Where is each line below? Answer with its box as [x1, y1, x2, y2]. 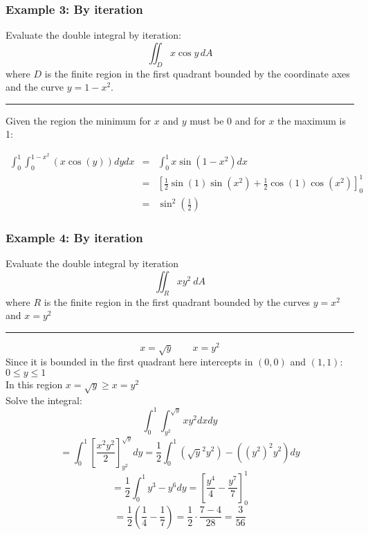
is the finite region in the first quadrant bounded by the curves [44, 294, 311, 309]
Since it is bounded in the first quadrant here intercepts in [6, 354, 253, 369]
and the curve [6, 80, 64, 94]
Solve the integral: [6, 392, 82, 407]
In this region [6, 377, 63, 392]
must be [190, 113, 224, 127]
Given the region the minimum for [6, 113, 151, 127]
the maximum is [277, 113, 346, 127]
